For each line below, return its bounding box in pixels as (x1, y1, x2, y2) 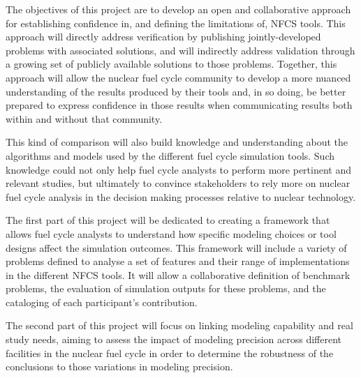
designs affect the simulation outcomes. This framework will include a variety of (6, 240, 347, 255)
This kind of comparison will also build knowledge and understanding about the (6, 135, 348, 149)
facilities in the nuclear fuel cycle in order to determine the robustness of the (6, 345, 334, 360)
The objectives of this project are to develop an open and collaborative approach (6, 2, 351, 16)
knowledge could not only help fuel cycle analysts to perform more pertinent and (6, 162, 351, 176)
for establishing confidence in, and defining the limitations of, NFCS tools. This (6, 15, 346, 30)
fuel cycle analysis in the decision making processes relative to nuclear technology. (6, 189, 356, 204)
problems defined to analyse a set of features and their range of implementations (6, 254, 350, 269)
